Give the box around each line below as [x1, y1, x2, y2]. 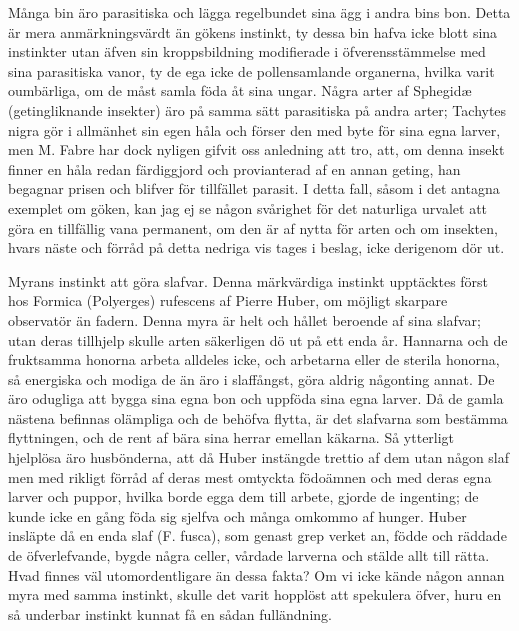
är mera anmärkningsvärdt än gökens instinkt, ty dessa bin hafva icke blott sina [8, 21, 498, 42]
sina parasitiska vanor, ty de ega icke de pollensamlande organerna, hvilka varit [8, 60, 495, 81]
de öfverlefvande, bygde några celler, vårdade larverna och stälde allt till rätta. [8, 545, 490, 566]
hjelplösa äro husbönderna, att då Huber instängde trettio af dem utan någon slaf [8, 447, 510, 468]
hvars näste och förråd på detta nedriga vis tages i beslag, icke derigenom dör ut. [8, 237, 505, 258]
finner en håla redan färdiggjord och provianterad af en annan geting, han [8, 158, 461, 179]
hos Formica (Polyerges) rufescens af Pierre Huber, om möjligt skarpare [8, 290, 448, 311]
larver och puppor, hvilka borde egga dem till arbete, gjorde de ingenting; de [8, 486, 479, 507]
